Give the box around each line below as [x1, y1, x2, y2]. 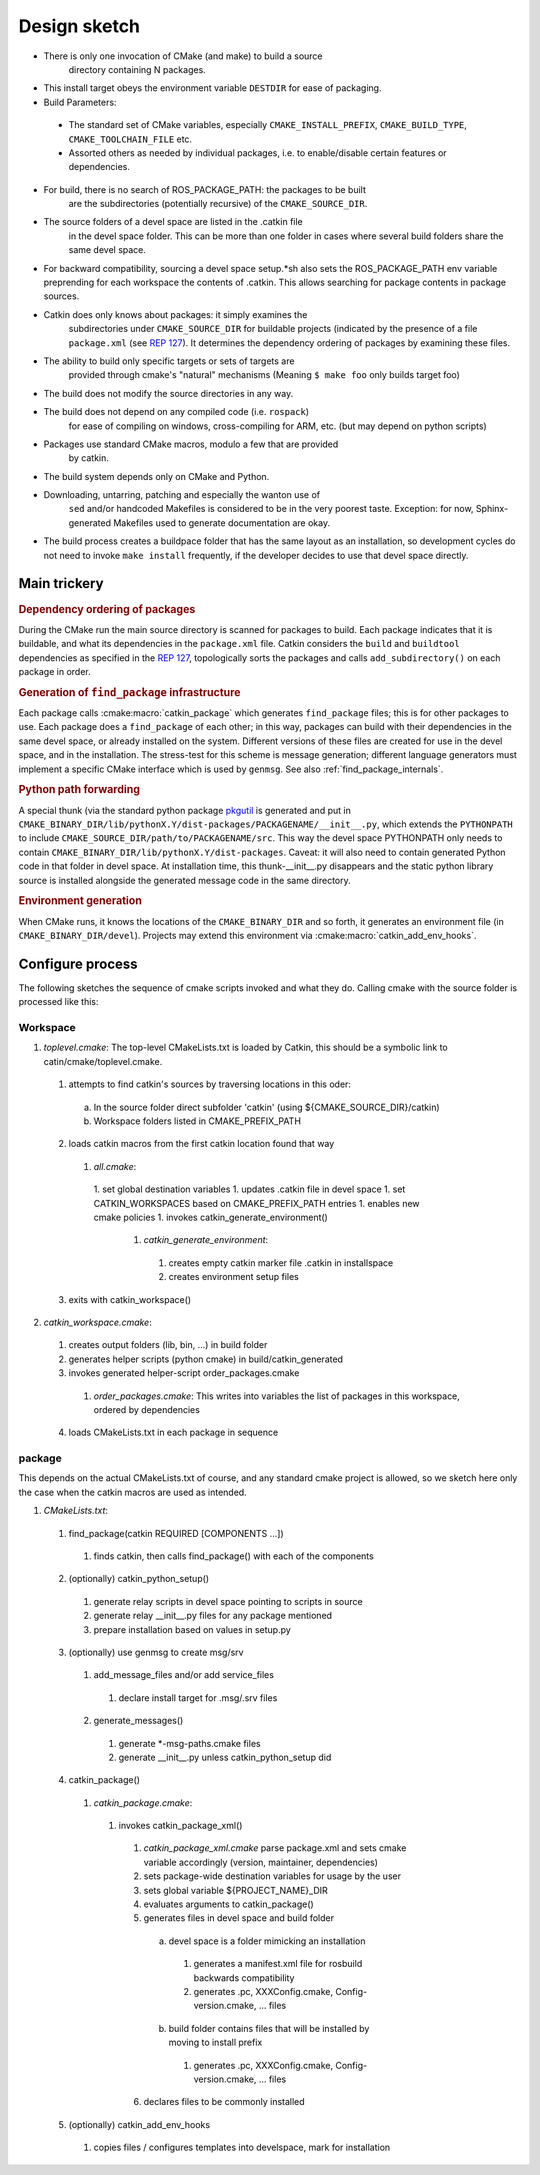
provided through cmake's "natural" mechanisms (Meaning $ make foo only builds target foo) [68, 369, 460, 381]
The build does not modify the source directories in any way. [43, 387, 294, 399]
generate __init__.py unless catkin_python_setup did [118, 1751, 332, 1763]
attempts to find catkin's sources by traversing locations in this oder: [68, 1078, 352, 1090]
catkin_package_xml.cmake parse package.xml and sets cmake [143, 1842, 407, 1854]
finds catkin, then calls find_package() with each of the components [93, 1550, 374, 1562]
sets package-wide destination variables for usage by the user [143, 1870, 402, 1882]
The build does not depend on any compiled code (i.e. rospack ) [43, 406, 310, 418]
